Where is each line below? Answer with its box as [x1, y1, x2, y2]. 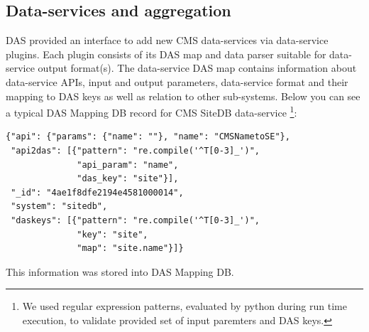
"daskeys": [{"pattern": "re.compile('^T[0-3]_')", [11, 215, 260, 225]
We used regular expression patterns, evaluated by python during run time [22, 299, 347, 314]
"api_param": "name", [77, 159, 179, 170]
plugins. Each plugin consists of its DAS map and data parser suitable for [6, 46, 326, 61]
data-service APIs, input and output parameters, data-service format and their [6, 74, 348, 89]
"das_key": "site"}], [77, 173, 179, 184]
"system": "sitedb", [11, 201, 108, 212]
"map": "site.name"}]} [77, 243, 184, 254]
